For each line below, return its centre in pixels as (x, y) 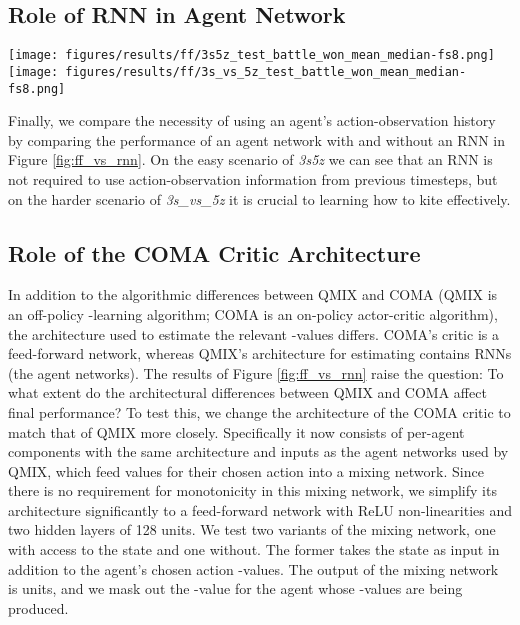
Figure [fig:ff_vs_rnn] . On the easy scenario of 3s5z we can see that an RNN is (250, 159)
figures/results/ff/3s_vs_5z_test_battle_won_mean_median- (266, 71)
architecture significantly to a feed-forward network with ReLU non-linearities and (260, 509)
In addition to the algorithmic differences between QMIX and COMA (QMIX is (253, 294)
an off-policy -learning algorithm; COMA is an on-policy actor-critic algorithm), (253, 313)
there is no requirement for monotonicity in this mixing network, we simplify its (252, 490)
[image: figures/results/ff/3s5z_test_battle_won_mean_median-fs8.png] (251, 55)
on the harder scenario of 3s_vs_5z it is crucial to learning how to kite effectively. (259, 198)
